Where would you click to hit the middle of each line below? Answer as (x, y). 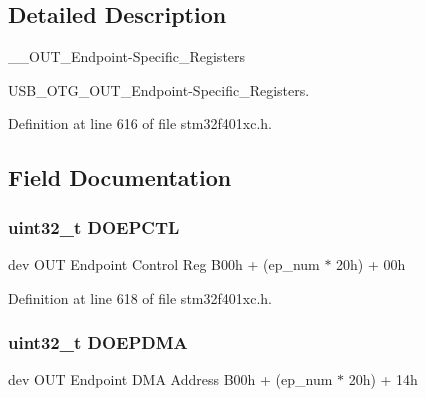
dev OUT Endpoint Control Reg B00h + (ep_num (164, 263)
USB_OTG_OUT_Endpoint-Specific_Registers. (159, 89)
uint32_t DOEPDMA (98, 342)
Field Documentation (120, 177)
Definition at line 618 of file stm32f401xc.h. (140, 297)
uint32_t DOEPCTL (94, 226)
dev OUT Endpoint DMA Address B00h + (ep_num (170, 379)
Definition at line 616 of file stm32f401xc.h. (140, 123)
